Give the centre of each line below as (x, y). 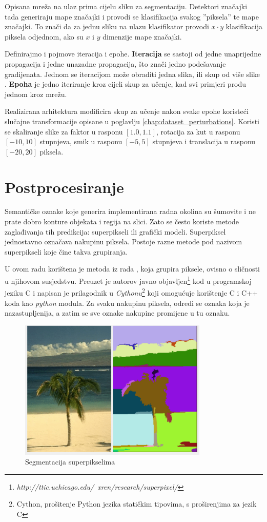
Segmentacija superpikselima (70, 462)
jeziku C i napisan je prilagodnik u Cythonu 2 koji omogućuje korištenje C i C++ (131, 292)
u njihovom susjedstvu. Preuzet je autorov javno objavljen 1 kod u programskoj (128, 280)
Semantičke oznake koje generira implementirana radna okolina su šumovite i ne (130, 211)
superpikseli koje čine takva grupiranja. (66, 251)
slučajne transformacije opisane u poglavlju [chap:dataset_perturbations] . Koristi (132, 121)
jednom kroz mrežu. (36, 94)
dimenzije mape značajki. (142, 36)
